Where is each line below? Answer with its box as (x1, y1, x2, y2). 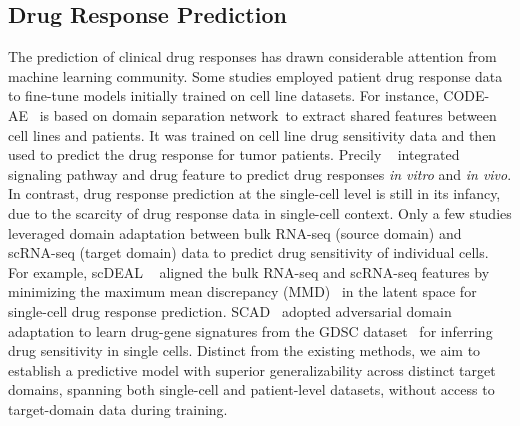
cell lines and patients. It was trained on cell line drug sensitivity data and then (8, 124, 497, 145)
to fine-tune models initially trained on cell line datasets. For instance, (8, 85, 439, 106)
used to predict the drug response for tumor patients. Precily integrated (8, 144, 460, 165)
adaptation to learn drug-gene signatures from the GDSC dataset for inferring (8, 320, 493, 341)
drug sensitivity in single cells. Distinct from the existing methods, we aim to (8, 340, 481, 361)
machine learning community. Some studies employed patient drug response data (8, 65, 503, 86)
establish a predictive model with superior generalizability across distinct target (8, 359, 496, 380)
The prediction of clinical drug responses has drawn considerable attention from (8, 46, 497, 67)
